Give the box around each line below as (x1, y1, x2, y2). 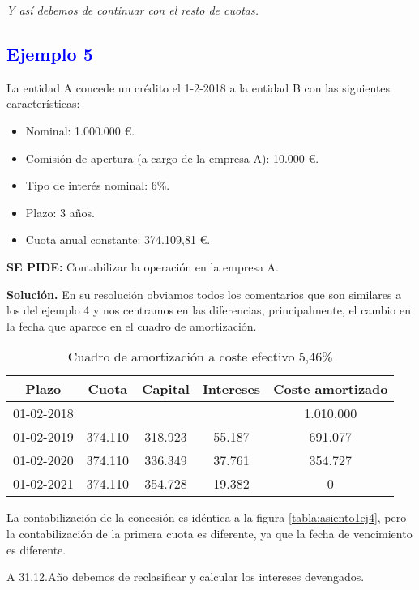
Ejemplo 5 (6, 41, 93, 66)
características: (6, 95, 80, 112)
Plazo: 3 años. (25, 203, 95, 220)
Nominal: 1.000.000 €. (25, 122, 135, 139)
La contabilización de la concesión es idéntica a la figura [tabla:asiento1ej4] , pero (6, 509, 407, 526)
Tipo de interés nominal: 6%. (25, 177, 170, 194)
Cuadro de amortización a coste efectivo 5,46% (67, 347, 333, 366)
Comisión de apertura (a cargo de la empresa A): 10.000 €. (25, 149, 319, 166)
